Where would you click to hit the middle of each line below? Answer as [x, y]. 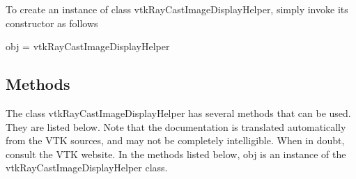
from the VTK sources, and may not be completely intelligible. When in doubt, [175, 140]
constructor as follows [52, 23]
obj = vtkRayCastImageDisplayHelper [88, 46]
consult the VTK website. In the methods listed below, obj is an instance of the [176, 154]
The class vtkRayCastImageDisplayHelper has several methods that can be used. [178, 112]
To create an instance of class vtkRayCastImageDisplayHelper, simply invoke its [177, 9]
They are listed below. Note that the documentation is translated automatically [176, 126]
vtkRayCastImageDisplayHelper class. [87, 168]
